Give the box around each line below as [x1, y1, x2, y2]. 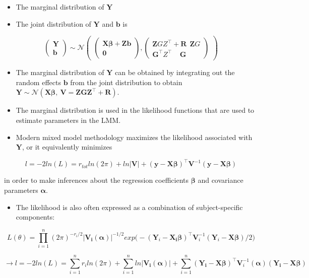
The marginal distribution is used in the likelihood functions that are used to [16, 105, 255, 115]
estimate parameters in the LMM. [16, 115, 121, 125]
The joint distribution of [16, 18, 91, 29]
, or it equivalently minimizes [22, 142, 112, 152]
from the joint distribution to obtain [70, 77, 182, 87]
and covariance [198, 175, 243, 185]
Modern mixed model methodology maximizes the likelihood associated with [16, 131, 253, 142]
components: [16, 212, 55, 222]
